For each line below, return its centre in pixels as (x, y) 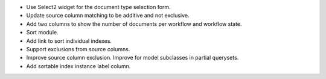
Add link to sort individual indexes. (69, 41)
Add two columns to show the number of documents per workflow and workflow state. (134, 24)
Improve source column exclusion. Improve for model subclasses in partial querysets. (133, 58)
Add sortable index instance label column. (78, 66)
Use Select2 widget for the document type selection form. (99, 7)
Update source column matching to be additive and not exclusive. (108, 16)
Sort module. (42, 33)
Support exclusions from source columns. (78, 49)
